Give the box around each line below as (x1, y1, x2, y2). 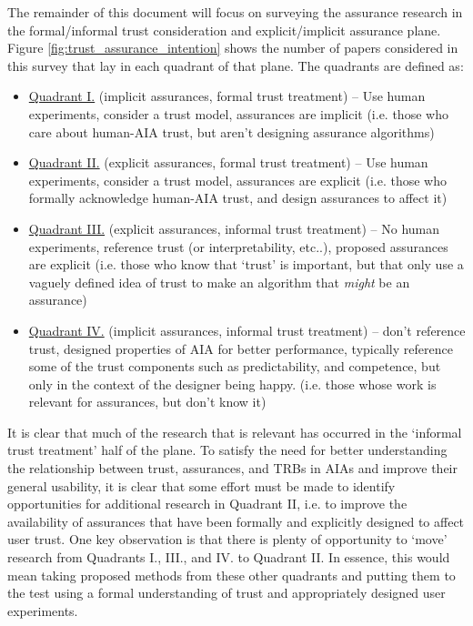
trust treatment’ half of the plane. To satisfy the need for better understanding (7, 440, 448, 459)
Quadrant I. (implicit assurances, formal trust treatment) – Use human (28, 86, 426, 106)
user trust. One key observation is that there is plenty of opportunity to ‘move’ (7, 530, 448, 549)
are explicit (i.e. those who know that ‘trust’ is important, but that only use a (28, 255, 464, 274)
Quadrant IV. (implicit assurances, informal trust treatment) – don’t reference (28, 320, 466, 339)
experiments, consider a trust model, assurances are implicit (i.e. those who (28, 104, 448, 123)
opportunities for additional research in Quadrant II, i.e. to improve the (7, 494, 408, 513)
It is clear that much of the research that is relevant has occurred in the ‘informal (7, 422, 462, 441)
